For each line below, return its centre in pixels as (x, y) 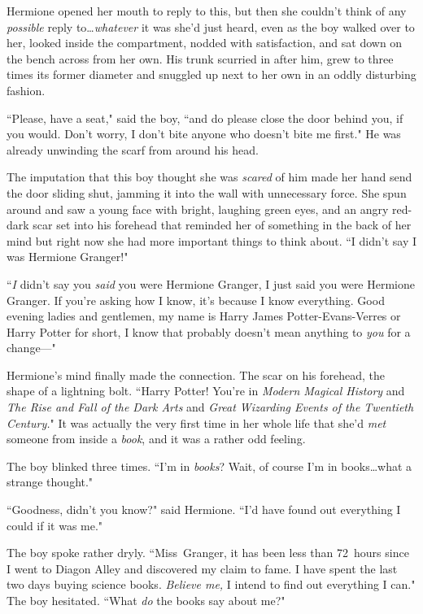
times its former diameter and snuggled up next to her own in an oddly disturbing (211, 74)
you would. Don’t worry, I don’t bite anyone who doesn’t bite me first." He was (204, 134)
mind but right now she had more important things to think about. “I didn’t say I (212, 240)
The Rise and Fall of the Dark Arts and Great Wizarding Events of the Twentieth (210, 407)
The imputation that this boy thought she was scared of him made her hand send (209, 177)
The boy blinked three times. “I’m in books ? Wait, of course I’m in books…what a (209, 466)
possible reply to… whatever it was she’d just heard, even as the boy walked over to (211, 26)
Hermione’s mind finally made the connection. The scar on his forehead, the (196, 374)
